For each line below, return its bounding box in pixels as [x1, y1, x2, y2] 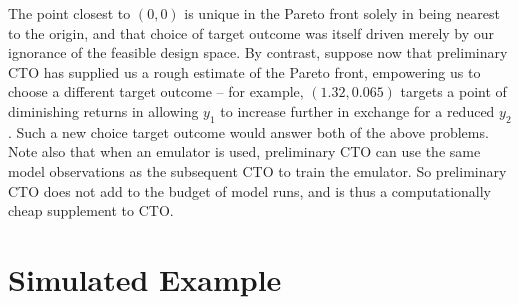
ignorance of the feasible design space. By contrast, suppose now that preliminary [8, 42, 508, 63]
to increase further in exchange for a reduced [220, 100, 495, 121]
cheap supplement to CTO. [8, 200, 174, 221]
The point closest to [8, 3, 131, 23]
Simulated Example [8, 258, 282, 299]
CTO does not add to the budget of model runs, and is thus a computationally [8, 180, 491, 201]
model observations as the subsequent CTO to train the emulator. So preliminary [8, 160, 507, 181]
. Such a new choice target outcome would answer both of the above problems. [8, 121, 489, 142]
